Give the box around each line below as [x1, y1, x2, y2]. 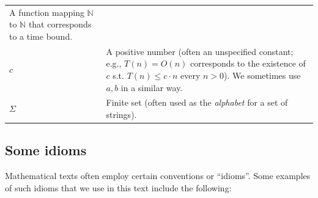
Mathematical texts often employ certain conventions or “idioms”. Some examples [5, 169, 311, 182]
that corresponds [28, 18, 92, 31]
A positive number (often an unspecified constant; [106, 45, 294, 57]
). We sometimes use [224, 68, 301, 81]
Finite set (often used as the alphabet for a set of [106, 96, 288, 109]
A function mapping [9, 5, 84, 18]
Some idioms [5, 141, 87, 159]
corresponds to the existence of [190, 57, 306, 70]
